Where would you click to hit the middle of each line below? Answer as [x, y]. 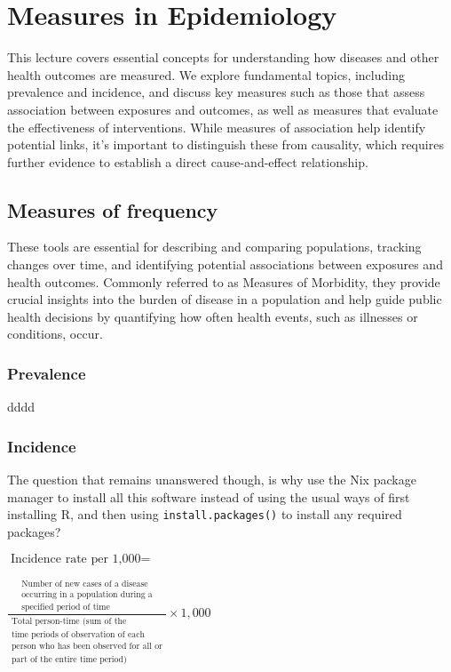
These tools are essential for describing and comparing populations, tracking [214, 247]
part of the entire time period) [69, 659]
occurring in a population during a [87, 594]
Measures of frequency [113, 209]
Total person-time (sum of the [69, 621]
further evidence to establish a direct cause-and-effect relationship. [188, 161]
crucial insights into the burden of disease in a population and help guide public [225, 299]
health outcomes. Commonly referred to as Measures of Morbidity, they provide [224, 281]
